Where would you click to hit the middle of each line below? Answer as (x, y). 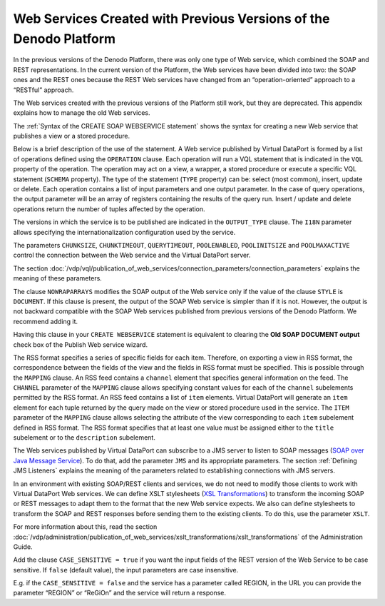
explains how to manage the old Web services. (82, 113)
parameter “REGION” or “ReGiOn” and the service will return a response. (120, 593)
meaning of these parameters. (58, 278)
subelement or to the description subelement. (84, 438)
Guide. (23, 547)
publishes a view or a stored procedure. (72, 136)
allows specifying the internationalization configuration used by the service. (124, 232)
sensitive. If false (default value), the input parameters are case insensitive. (126, 570)
